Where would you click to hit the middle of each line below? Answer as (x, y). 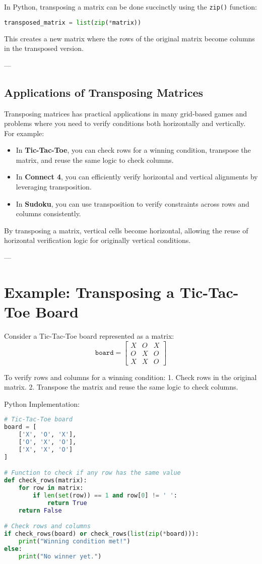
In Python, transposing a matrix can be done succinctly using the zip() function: (130, 7)
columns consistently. (48, 213)
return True (67, 503)
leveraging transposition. (54, 187)
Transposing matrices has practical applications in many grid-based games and (126, 113)
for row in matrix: (51, 488)
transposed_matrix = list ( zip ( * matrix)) (73, 22)
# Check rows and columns (47, 526)
